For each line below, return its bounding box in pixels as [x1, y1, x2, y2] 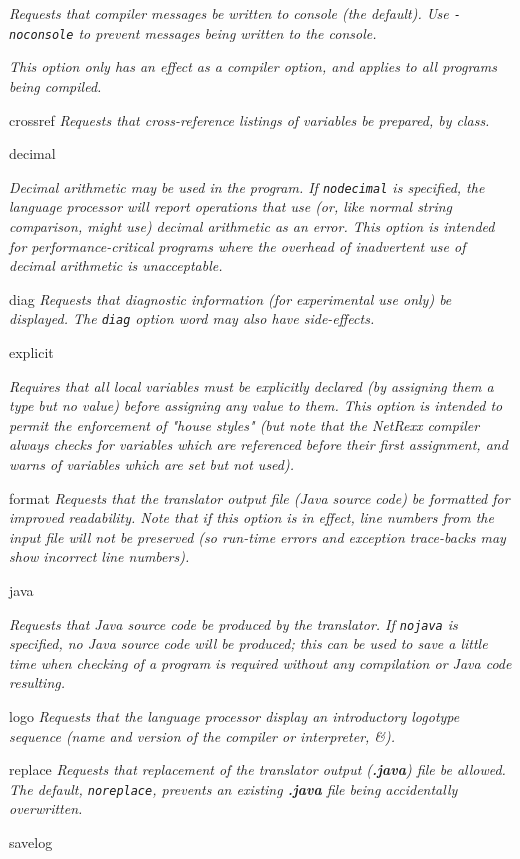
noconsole [9, 27, 74, 42]
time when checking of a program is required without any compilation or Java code [9, 652, 512, 673]
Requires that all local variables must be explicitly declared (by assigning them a [9, 375, 494, 396]
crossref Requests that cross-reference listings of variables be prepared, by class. [9, 109, 490, 130]
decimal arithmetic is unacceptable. [9, 255, 223, 276]
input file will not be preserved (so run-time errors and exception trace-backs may [9, 526, 506, 547]
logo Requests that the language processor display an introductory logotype [9, 705, 460, 726]
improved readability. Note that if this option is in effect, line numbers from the [9, 507, 494, 528]
